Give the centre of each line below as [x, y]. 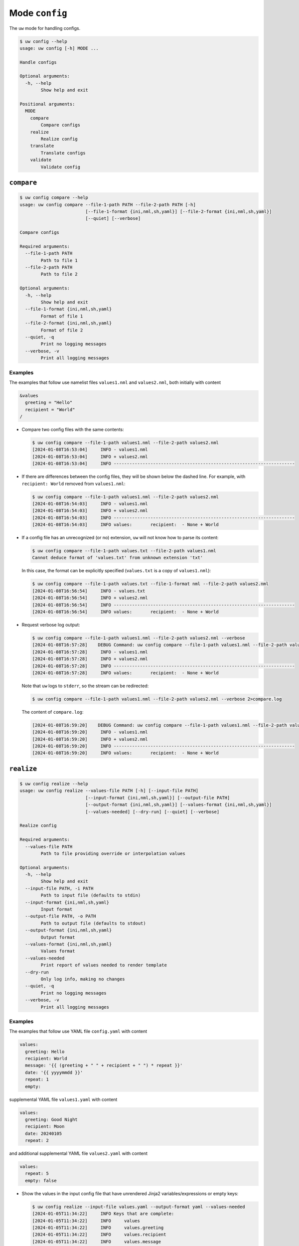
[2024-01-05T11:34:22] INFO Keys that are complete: [103, 1214]
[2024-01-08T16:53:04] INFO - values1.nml [90, 450]
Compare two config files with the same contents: [73, 430]
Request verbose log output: [51, 624]
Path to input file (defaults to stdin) [91, 895]
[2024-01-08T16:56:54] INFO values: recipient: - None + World [126, 612]
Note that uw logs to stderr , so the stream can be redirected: [85, 686]
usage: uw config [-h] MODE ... [59, 48]
